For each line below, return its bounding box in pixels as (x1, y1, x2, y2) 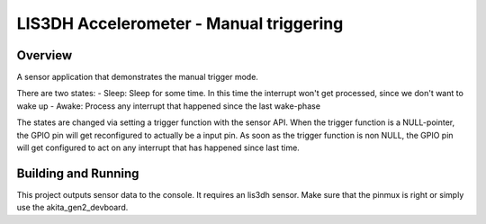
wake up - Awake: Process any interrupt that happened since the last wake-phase (16, 100, 321, 112)
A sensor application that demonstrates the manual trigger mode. (16, 72, 258, 83)
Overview (16, 48, 73, 63)
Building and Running (16, 166, 139, 181)
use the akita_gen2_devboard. (16, 202, 129, 213)
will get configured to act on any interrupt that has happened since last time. (16, 142, 301, 153)
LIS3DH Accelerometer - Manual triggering (16, 13, 344, 33)
